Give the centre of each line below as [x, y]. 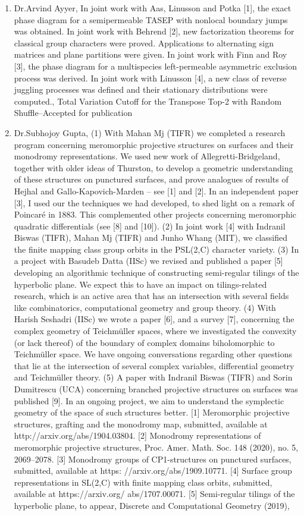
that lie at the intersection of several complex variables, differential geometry [154, 365]
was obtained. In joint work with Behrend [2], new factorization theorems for [154, 31]
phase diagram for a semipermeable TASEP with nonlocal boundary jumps [151, 19]
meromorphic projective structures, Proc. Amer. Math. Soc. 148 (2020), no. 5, [156, 447]
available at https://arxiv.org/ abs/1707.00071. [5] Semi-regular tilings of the [154, 494]
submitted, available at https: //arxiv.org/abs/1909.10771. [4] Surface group [153, 471]
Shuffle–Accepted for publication [73, 113]
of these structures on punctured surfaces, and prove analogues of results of [151, 179]
